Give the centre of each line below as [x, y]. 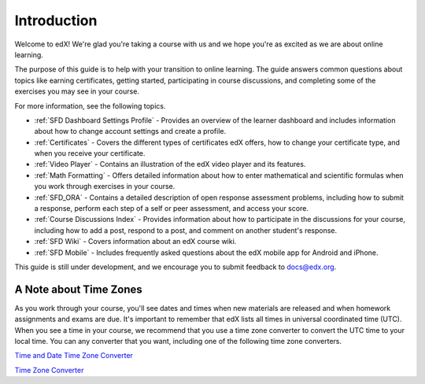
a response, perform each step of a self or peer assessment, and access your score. [171, 209]
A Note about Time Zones [79, 289]
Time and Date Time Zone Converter [74, 356]
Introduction [56, 20]
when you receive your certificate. [90, 153]
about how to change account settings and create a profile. [130, 131]
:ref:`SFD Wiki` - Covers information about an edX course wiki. [135, 242]
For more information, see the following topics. [90, 105]
